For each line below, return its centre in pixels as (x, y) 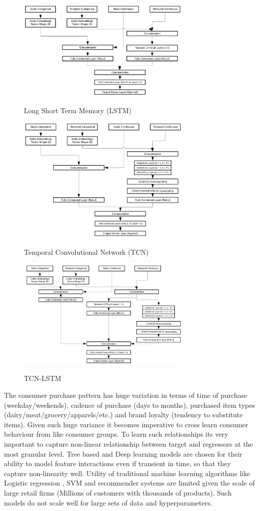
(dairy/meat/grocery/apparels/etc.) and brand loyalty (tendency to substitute (124, 415)
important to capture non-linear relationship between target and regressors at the (129, 443)
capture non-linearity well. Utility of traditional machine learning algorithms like (127, 473)
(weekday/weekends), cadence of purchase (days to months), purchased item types (129, 405)
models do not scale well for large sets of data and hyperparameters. (108, 502)
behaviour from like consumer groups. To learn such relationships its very (116, 434)
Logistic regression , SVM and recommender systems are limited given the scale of (129, 483)
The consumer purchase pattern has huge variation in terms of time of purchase (126, 395)
